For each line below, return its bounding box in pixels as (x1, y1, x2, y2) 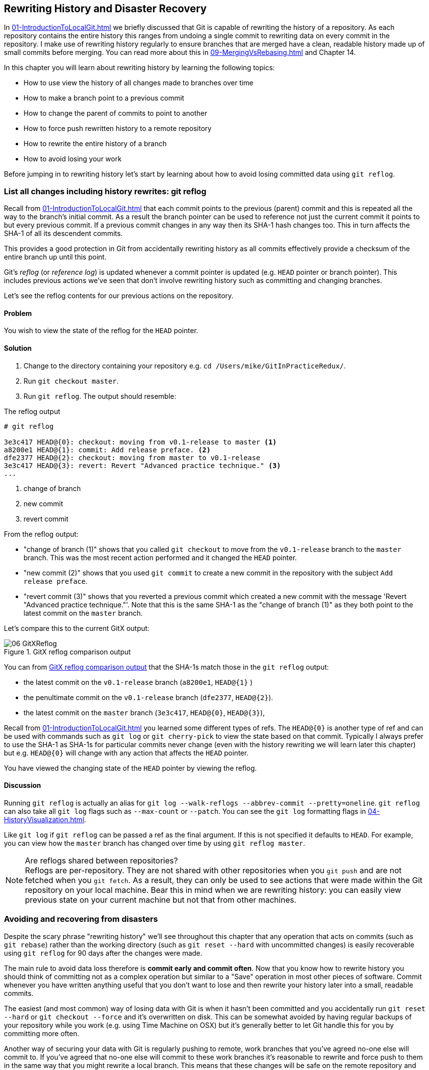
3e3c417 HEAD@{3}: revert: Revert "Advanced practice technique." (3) (4, 461, 281, 470)
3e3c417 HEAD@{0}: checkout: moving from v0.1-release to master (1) (4, 438, 277, 446)
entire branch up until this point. (4, 253, 107, 261)
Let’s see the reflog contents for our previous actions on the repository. (4, 291, 234, 300)
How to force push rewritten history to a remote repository (24, 124, 212, 133)
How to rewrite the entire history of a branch (24, 139, 167, 148)
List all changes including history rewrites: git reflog (4, 186, 206, 196)
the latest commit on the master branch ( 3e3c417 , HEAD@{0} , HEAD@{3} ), (24, 708, 265, 717)
